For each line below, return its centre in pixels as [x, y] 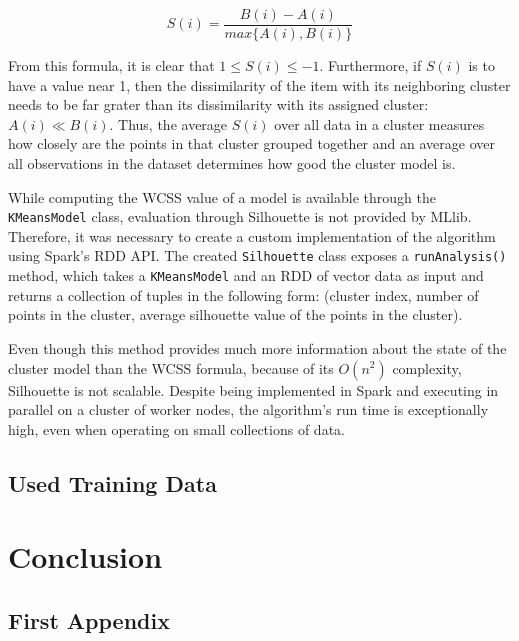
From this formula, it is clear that [111, 65]
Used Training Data [112, 482]
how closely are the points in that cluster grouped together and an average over [251, 143]
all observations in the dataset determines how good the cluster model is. [232, 163]
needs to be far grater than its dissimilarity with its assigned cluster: [218, 104]
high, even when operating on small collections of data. [176, 428]
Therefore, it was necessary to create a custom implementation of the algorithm [252, 235]
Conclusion [85, 556]
